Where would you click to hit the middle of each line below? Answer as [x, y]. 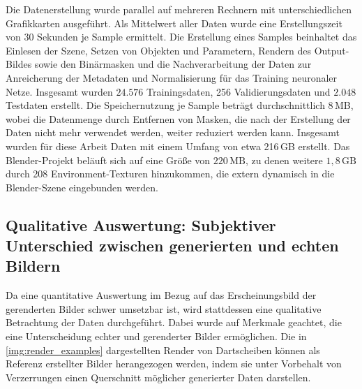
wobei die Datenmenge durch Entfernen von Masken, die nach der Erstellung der [178, 118]
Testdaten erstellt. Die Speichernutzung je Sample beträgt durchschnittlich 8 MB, [180, 105]
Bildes [19, 64]
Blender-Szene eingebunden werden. [82, 187]
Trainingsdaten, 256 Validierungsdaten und [239, 91]
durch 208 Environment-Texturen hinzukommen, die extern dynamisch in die [170, 174]
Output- [332, 50]
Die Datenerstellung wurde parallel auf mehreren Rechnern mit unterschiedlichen [179, 9]
